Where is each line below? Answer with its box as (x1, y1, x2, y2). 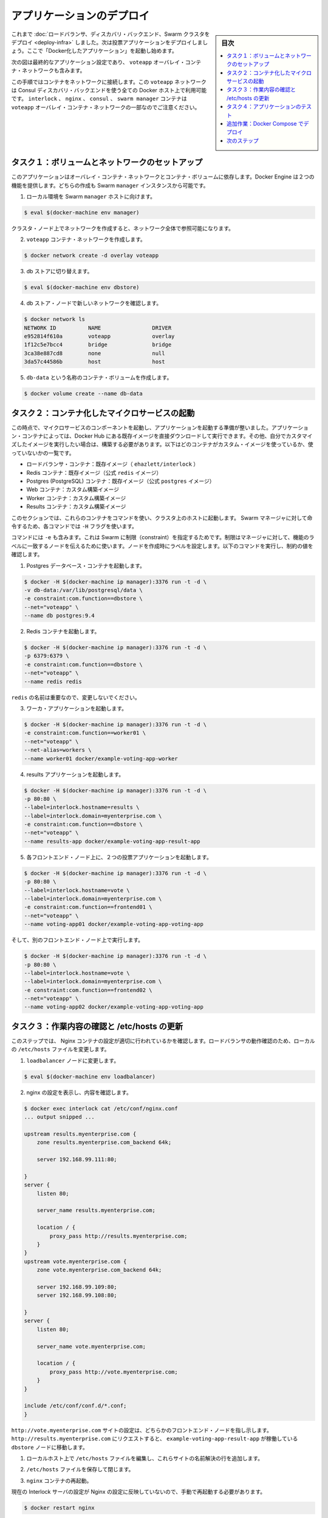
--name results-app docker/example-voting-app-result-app (24, 838, 200, 845)
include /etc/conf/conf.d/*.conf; (24, 1403, 127, 1409)
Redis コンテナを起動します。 (26, 628, 100, 635)
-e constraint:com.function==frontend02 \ (24, 987, 152, 993)
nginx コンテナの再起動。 (26, 1477, 92, 1484)
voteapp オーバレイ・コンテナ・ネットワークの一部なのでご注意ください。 (11, 103, 200, 111)
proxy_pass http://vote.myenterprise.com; (49, 1368, 179, 1375)
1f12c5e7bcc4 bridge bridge (24, 341, 172, 349)
